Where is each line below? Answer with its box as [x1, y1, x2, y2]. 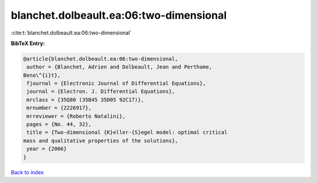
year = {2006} [26, 146, 67, 152]
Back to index [11, 168, 44, 175]
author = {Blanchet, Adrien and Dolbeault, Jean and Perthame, [26, 64, 213, 70]
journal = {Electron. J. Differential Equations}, [26, 88, 176, 95]
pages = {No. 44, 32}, [26, 121, 92, 128]
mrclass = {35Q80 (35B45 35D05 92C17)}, [26, 96, 144, 103]
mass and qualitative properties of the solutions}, [23, 137, 178, 144]
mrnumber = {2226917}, [26, 105, 92, 111]
